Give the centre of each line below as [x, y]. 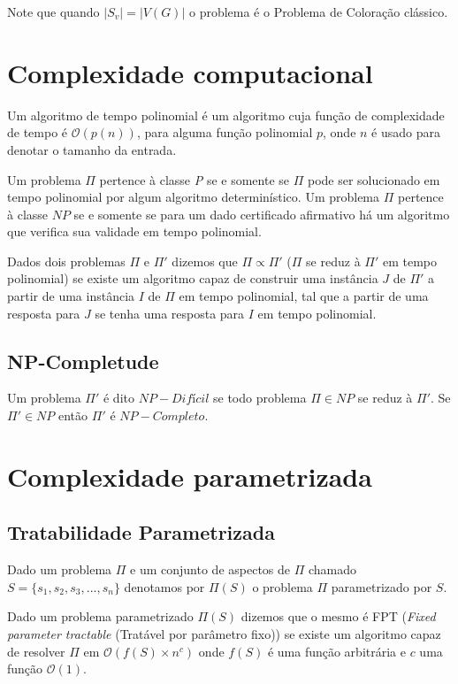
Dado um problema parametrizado [100, 616]
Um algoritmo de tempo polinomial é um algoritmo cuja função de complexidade [226, 115]
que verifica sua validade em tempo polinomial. [134, 231]
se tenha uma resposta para [170, 313]
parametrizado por [382, 586]
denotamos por [164, 586]
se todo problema [260, 398]
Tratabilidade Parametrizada [141, 532]
